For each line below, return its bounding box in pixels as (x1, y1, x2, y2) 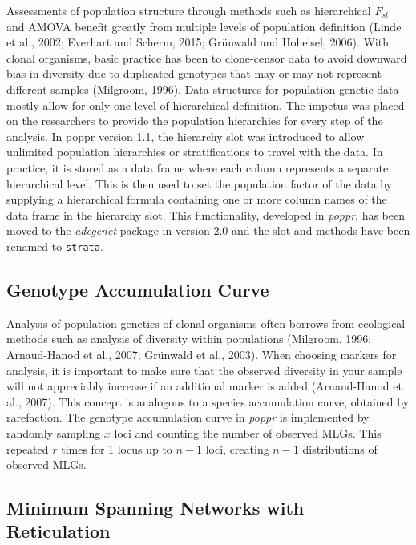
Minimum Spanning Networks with (6, 495, 305, 520)
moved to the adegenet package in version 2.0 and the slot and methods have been (6, 222, 410, 239)
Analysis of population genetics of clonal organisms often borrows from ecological (6, 314, 406, 331)
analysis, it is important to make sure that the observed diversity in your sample (6, 361, 402, 378)
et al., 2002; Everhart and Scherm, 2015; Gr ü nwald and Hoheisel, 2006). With (6, 34, 389, 50)
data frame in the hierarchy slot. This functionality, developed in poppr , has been (6, 206, 405, 223)
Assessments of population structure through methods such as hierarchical (6, 2, 371, 18)
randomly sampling (6, 424, 101, 441)
